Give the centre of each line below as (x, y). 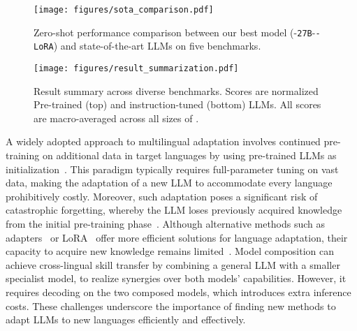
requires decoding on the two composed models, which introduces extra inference (178, 292)
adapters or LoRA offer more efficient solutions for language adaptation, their (177, 237)
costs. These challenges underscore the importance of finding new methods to (171, 306)
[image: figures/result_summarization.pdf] (136, 68)
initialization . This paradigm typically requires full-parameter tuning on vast (172, 169)
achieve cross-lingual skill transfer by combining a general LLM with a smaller (173, 264)
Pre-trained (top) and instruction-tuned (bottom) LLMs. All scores (177, 104)
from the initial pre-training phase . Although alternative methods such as (166, 223)
